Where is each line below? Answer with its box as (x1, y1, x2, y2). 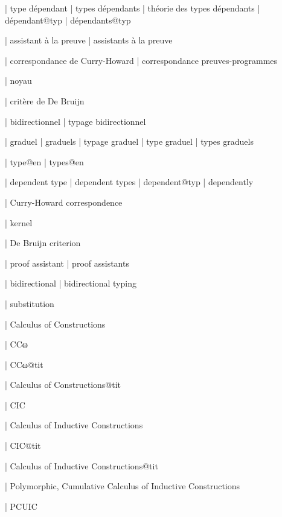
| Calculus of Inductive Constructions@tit (5, 459, 158, 472)
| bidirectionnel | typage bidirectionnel (5, 115, 146, 127)
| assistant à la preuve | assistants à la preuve (5, 34, 173, 46)
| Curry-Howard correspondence (5, 195, 123, 208)
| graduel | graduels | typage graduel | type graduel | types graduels (5, 135, 254, 148)
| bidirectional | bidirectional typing (5, 277, 136, 290)
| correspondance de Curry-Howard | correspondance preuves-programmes (5, 54, 278, 66)
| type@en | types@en (5, 155, 84, 168)
